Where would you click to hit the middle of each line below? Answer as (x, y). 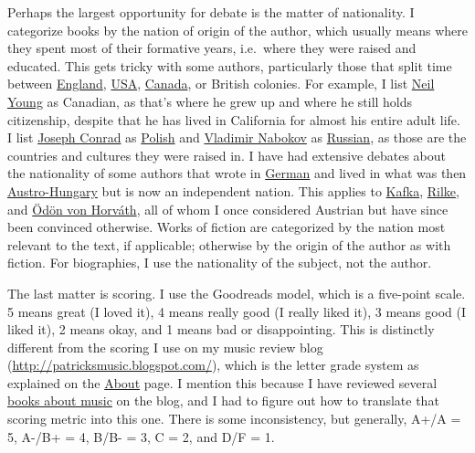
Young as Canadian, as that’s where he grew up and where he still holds (210, 101)
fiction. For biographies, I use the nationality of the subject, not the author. (220, 263)
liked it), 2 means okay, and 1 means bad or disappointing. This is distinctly (221, 329)
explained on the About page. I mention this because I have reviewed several (222, 382)
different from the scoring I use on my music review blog (165, 347)
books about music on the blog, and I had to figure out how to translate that (223, 400)
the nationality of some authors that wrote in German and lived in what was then (237, 173)
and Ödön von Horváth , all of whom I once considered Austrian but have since (228, 209)
